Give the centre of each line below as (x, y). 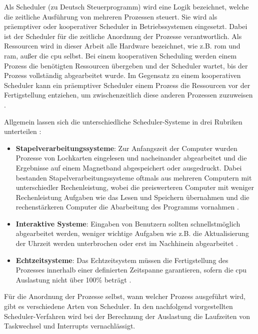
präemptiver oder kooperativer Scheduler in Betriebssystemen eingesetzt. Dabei (126, 26)
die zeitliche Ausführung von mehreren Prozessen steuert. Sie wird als (111, 16)
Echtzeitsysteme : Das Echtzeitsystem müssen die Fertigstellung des (122, 260)
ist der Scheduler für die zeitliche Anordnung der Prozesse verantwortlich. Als (123, 36)
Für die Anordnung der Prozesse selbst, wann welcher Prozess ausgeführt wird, (125, 296)
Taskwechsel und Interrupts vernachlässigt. (70, 326)
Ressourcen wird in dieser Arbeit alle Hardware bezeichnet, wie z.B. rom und (122, 46)
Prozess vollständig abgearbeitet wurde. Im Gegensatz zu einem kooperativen (122, 75)
